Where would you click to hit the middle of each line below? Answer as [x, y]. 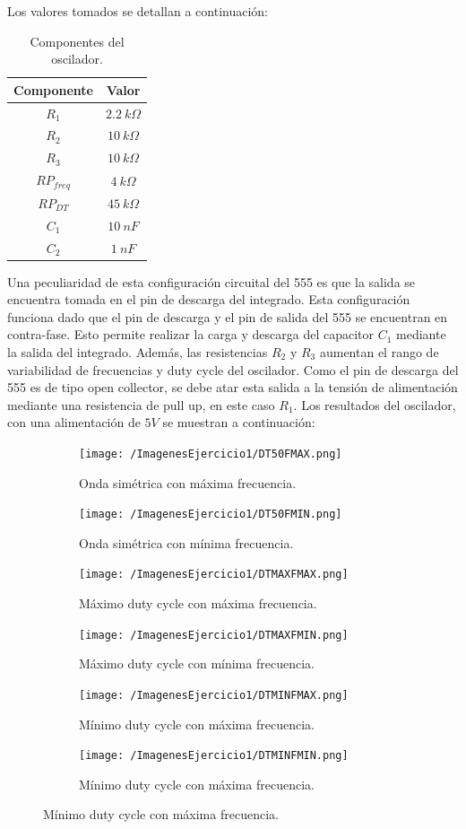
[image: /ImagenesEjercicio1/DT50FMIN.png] [211, 515]
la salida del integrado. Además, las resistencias [138, 352]
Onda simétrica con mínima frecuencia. [186, 542]
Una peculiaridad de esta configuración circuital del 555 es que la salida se [211, 281]
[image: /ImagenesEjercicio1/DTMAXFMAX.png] [214, 575]
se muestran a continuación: [239, 422]
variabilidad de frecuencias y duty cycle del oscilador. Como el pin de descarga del [233, 369]
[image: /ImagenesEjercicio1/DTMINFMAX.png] [214, 695]
